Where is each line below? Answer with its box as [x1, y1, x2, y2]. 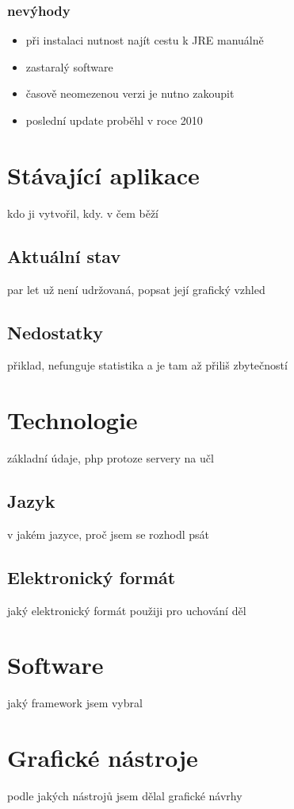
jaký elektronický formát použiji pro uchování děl [7, 602, 246, 618]
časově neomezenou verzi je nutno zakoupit [25, 85, 235, 102]
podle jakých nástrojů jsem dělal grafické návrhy [7, 788, 242, 804]
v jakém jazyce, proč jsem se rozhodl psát [7, 525, 209, 542]
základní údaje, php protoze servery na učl [7, 450, 214, 466]
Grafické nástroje [7, 741, 198, 774]
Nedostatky [7, 319, 104, 344]
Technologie [7, 404, 138, 436]
